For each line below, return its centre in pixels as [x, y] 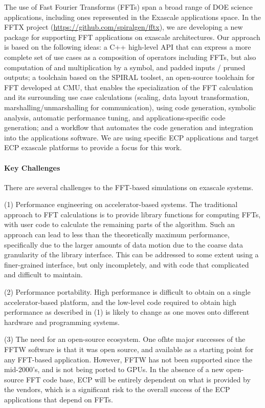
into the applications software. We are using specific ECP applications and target [131, 137]
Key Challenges [32, 167]
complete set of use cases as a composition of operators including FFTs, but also [130, 57]
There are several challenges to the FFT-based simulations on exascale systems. [129, 187]
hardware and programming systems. [62, 322]
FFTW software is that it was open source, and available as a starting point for [129, 349]
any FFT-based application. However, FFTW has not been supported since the [128, 359]
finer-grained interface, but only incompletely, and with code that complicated [127, 264]
